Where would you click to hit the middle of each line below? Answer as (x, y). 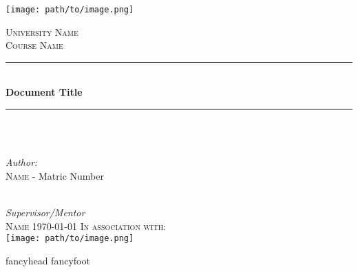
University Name (42, 31)
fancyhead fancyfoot (48, 260)
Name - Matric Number (55, 175)
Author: (22, 162)
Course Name (34, 45)
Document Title (44, 92)
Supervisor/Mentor (45, 212)
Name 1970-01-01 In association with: (86, 226)
